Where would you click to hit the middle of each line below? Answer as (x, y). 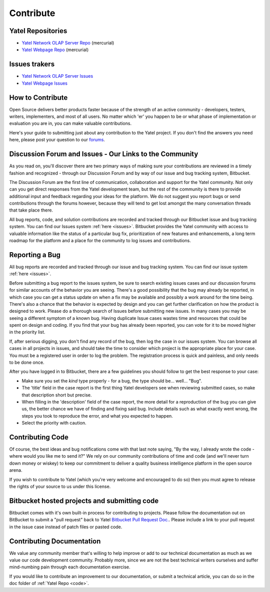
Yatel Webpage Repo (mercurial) (55, 50)
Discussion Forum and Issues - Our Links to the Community (104, 154)
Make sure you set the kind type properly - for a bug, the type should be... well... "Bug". (112, 380)
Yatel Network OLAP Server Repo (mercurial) (68, 43)
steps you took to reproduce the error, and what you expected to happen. (97, 416)
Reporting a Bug (35, 255)
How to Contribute (38, 97)
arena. (16, 470)
